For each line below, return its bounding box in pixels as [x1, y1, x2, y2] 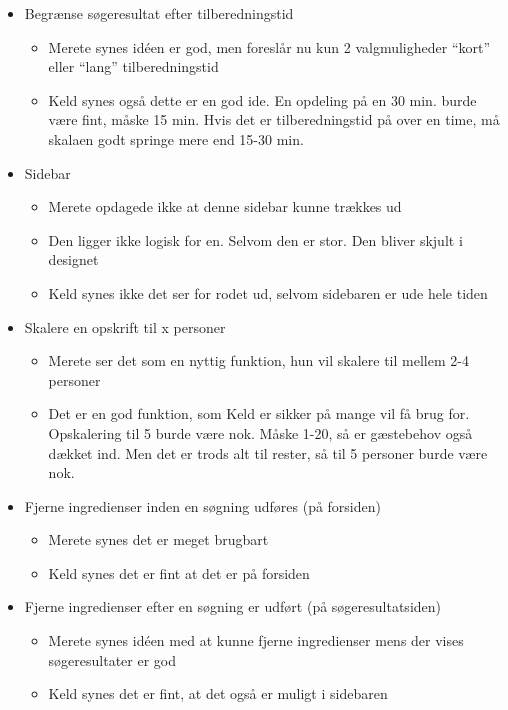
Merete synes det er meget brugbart [48, 529, 269, 550]
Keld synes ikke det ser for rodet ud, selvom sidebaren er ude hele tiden [48, 282, 488, 303]
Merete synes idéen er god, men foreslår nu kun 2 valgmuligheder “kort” [48, 36, 491, 57]
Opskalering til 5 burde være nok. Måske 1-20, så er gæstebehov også [48, 422, 473, 443]
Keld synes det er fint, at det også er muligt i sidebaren [48, 683, 388, 704]
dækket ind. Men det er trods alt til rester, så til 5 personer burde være [48, 442, 488, 463]
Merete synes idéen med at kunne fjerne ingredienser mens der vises [48, 630, 464, 651]
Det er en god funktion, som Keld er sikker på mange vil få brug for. [48, 403, 470, 424]
